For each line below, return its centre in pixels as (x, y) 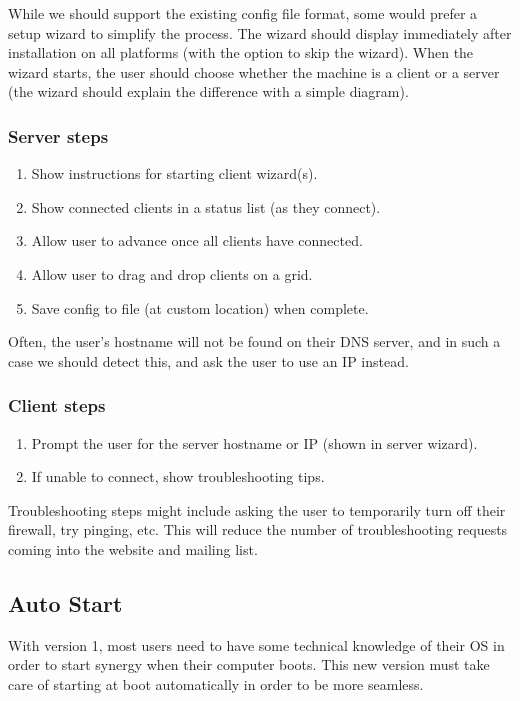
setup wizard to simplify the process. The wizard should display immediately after (260, 32)
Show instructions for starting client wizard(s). (174, 173)
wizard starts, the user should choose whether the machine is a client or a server (254, 71)
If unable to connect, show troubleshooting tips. (178, 476)
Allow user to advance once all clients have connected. (197, 240)
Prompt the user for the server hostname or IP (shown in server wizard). (254, 442)
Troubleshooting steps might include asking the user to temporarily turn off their (257, 509)
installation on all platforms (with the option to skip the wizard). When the (241, 52)
